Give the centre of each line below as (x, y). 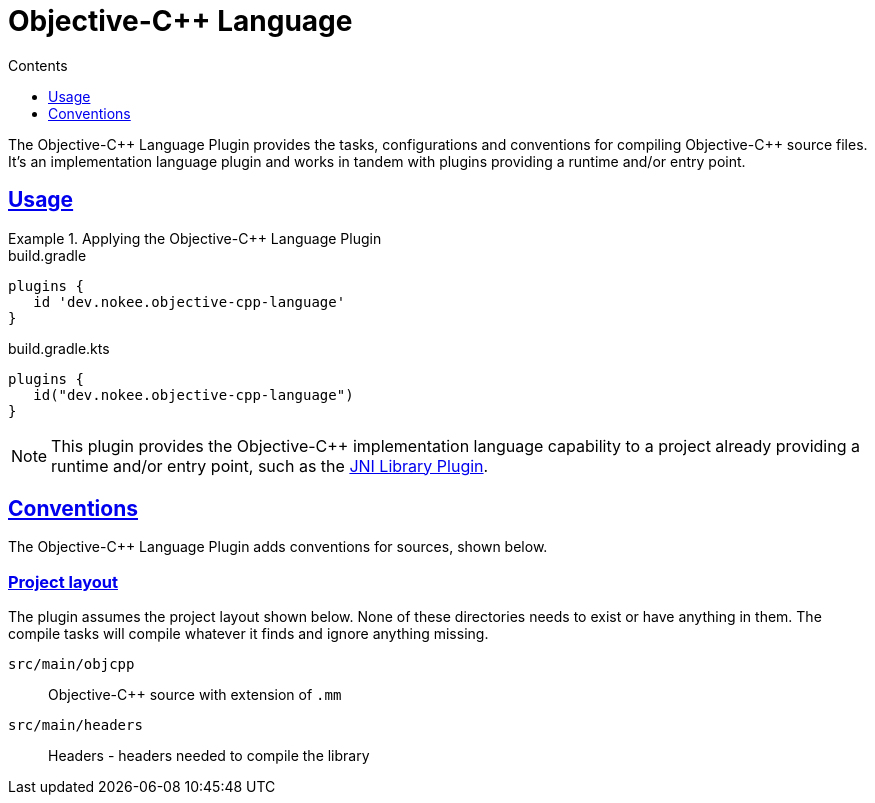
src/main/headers (75, 725)
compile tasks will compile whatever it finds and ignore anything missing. (248, 634)
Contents (38, 65)
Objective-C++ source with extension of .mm (195, 695)
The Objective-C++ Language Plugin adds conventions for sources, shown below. (278, 547)
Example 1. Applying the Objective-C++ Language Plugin (195, 238)
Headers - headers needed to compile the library (209, 756)
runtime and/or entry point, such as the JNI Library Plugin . (270, 465)
